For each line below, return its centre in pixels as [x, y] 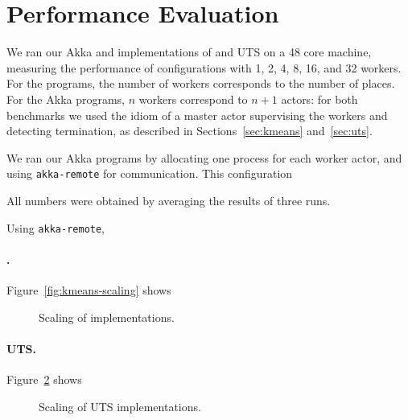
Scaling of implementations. [107, 317]
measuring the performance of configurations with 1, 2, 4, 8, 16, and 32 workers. [204, 67]
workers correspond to [193, 99]
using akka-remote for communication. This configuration [150, 173]
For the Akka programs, [66, 99]
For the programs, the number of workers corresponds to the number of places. [201, 83]
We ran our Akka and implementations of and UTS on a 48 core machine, [189, 52]
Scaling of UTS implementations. [120, 406]
